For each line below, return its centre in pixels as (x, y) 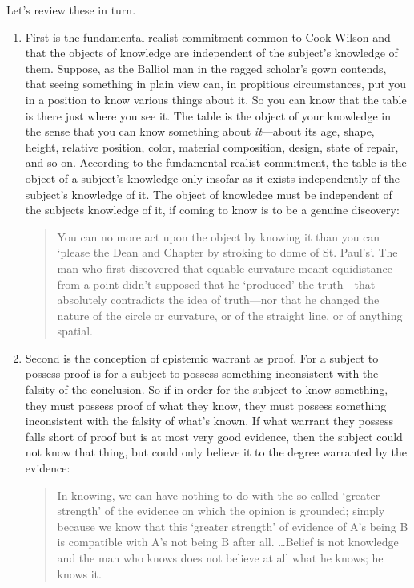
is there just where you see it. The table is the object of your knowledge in (208, 115)
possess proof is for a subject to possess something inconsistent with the (202, 373)
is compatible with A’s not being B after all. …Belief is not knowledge (228, 542)
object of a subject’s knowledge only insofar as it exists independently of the (212, 178)
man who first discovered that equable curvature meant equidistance (225, 268)
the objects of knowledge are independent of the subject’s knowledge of (224, 53)
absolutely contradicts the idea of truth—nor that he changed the (218, 300)
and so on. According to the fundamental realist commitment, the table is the (216, 162)
